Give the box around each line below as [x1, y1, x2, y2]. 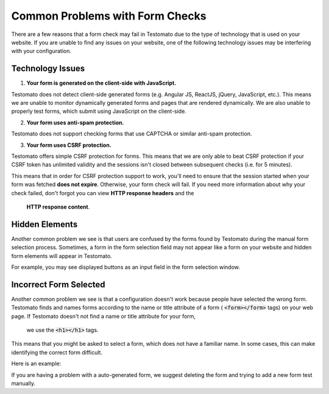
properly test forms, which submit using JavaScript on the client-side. [11, 107, 187, 115]
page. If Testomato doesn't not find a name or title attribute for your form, [11, 312, 196, 320]
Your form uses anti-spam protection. [26, 119, 124, 126]
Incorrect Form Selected [11, 279, 105, 290]
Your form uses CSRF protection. [26, 141, 112, 149]
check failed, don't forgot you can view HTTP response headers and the [11, 189, 194, 196]
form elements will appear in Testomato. [11, 252, 112, 259]
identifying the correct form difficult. [11, 348, 103, 356]
